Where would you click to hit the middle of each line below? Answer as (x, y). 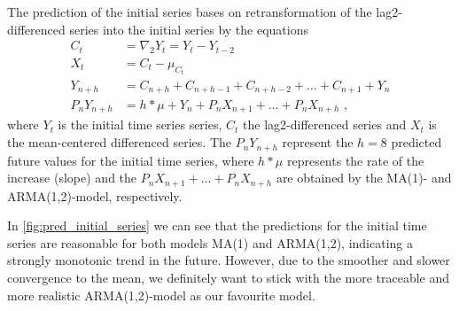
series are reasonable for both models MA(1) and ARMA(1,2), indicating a (210, 242)
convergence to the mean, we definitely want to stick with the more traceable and (229, 277)
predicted (416, 142)
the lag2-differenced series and (325, 124)
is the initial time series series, (140, 124)
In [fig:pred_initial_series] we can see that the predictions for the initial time (217, 225)
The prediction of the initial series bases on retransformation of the (190, 12)
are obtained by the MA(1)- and (364, 178)
